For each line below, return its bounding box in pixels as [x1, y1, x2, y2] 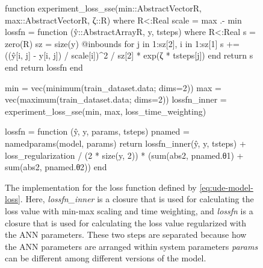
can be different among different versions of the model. [5, 252, 206, 264]
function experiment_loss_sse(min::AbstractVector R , [5, 2, 202, 14]
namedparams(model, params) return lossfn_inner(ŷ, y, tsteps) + [5, 136, 246, 149]
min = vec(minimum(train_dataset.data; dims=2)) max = [5, 81, 221, 94]
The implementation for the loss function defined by [5, 180, 197, 193]
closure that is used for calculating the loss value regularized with [5, 216, 247, 229]
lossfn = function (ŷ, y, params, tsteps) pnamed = [5, 125, 190, 138]
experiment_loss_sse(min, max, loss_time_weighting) [5, 104, 206, 117]
